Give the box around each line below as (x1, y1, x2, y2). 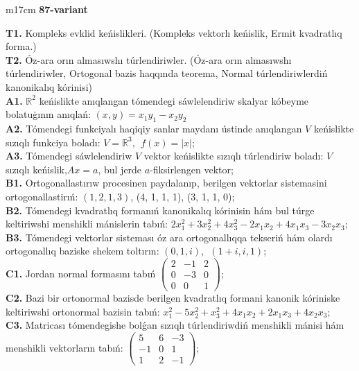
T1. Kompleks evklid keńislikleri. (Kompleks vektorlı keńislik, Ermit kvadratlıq (6, 25, 342, 40)
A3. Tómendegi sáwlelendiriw (6, 148, 132, 163)
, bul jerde (98, 162, 142, 176)
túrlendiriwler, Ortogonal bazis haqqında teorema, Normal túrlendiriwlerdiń (6, 66, 328, 80)
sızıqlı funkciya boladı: (6, 135, 100, 149)
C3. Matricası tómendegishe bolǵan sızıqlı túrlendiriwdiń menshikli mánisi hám (6, 318, 344, 332)
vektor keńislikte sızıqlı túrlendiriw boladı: (143, 148, 324, 163)
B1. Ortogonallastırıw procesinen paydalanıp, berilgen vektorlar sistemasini (6, 175, 327, 190)
